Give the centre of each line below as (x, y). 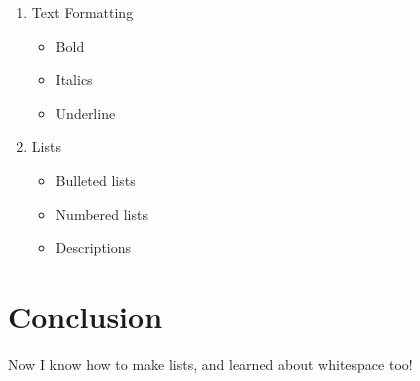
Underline (85, 112)
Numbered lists (101, 213)
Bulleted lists (95, 179)
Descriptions (93, 247)
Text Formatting (82, 12)
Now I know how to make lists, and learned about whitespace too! (210, 363)
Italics (74, 79)
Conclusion (85, 315)
